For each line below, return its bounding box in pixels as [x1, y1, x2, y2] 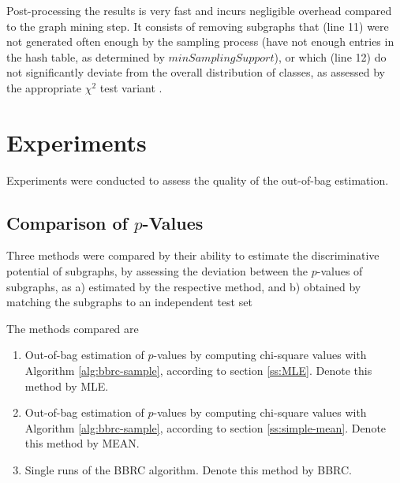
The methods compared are [6, 320, 139, 336]
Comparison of [6, 210, 128, 234]
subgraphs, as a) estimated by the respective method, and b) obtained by [6, 278, 361, 294]
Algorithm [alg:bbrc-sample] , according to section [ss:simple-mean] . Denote [24, 419, 387, 436]
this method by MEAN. [24, 435, 140, 451]
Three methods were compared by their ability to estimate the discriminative [6, 247, 379, 264]
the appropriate [6, 79, 81, 95]
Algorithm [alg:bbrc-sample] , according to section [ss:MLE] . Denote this [24, 362, 372, 379]
